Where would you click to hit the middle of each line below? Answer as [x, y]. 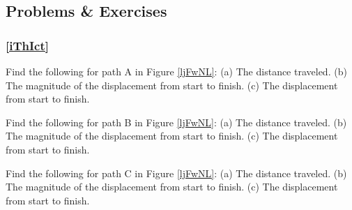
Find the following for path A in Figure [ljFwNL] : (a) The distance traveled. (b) [176, 71]
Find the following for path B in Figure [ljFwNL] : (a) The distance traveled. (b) [176, 122]
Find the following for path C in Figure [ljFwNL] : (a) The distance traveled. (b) [176, 173]
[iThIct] [28, 45]
